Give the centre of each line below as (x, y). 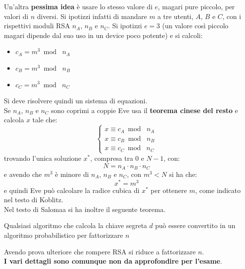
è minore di (72, 174)
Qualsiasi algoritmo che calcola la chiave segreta (75, 225)
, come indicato (218, 190)
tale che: (45, 120)
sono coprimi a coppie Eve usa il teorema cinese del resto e (144, 110)
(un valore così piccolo (195, 26)
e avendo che (23, 174)
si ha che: (183, 174)
